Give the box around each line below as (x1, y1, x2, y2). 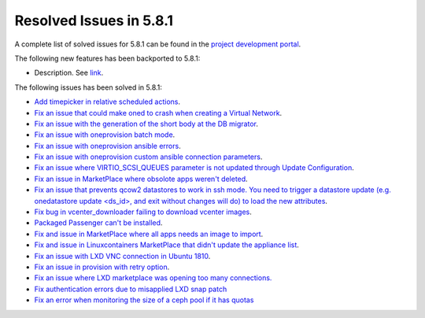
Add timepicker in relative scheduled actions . (34, 97, 181, 106)
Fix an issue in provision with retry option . (34, 262, 170, 272)
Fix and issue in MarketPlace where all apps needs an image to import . (34, 229, 264, 238)
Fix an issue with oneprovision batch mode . (34, 130, 176, 139)
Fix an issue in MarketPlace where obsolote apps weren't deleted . (34, 174, 248, 183)
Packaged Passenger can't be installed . (34, 218, 163, 227)
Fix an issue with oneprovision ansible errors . (34, 141, 181, 150)
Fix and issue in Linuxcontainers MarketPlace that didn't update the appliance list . (34, 240, 299, 250)
